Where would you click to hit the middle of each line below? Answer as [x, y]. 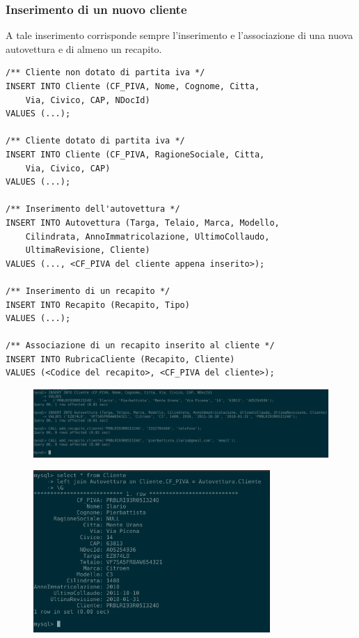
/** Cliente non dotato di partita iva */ [105, 73]
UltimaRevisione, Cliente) [88, 250]
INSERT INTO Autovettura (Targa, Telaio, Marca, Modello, [143, 223]
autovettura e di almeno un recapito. [84, 48]
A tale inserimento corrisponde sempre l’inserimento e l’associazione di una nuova [179, 35]
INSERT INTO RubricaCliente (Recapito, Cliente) [120, 359]
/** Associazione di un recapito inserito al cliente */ [140, 346]
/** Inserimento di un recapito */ [88, 291]
